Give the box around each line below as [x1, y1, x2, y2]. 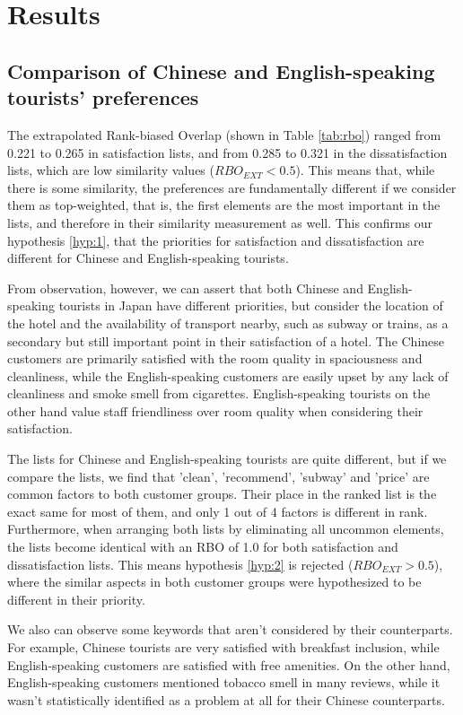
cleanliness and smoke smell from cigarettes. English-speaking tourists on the [7, 384, 431, 403]
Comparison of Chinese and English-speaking [7, 57, 435, 84]
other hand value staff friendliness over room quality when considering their [7, 401, 424, 420]
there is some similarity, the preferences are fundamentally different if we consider [7, 178, 457, 196]
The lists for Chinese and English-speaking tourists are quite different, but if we [7, 449, 447, 468]
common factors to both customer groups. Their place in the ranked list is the [7, 484, 437, 503]
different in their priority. [7, 589, 145, 608]
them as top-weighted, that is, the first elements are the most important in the [7, 196, 441, 214]
